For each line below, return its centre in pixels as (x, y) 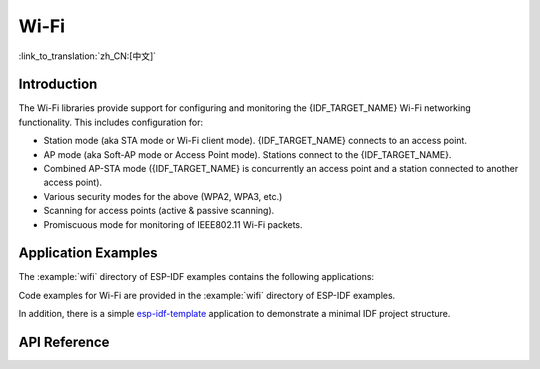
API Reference (64, 342)
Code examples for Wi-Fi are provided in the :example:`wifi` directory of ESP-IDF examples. (207, 295)
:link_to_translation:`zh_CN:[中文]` (87, 56)
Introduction (58, 84)
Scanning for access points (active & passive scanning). (159, 211)
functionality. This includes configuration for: (111, 122)
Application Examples (88, 253)
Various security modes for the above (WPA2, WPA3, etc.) (163, 196)
